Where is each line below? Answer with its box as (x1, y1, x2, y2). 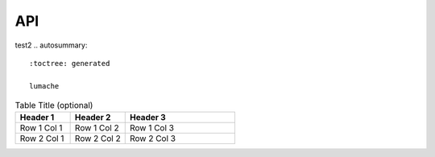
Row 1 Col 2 (74, 122, 120, 134)
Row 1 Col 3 (129, 122, 175, 134)
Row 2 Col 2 (74, 133, 121, 144)
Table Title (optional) (14, 100, 93, 111)
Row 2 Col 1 (19, 133, 64, 144)
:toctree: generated (29, 59, 110, 68)
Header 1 (19, 112, 55, 123)
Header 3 (129, 112, 167, 123)
